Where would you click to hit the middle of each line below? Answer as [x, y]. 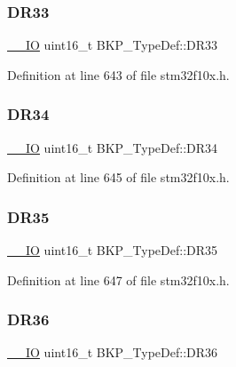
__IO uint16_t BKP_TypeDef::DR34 [113, 147]
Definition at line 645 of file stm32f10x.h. [118, 177]
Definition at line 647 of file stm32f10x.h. [118, 279]
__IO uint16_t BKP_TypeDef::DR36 [113, 352]
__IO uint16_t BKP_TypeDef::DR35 [113, 250]
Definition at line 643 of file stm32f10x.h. [118, 74]
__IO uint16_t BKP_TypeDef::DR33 [113, 45]
